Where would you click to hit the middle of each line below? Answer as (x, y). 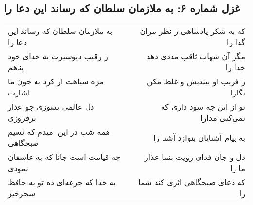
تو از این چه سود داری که (203, 107)
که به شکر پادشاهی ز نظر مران (192, 31)
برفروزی (22, 118)
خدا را (235, 67)
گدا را (236, 42)
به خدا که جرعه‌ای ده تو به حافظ (62, 182)
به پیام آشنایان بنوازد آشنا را (199, 137)
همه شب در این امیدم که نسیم (59, 132)
